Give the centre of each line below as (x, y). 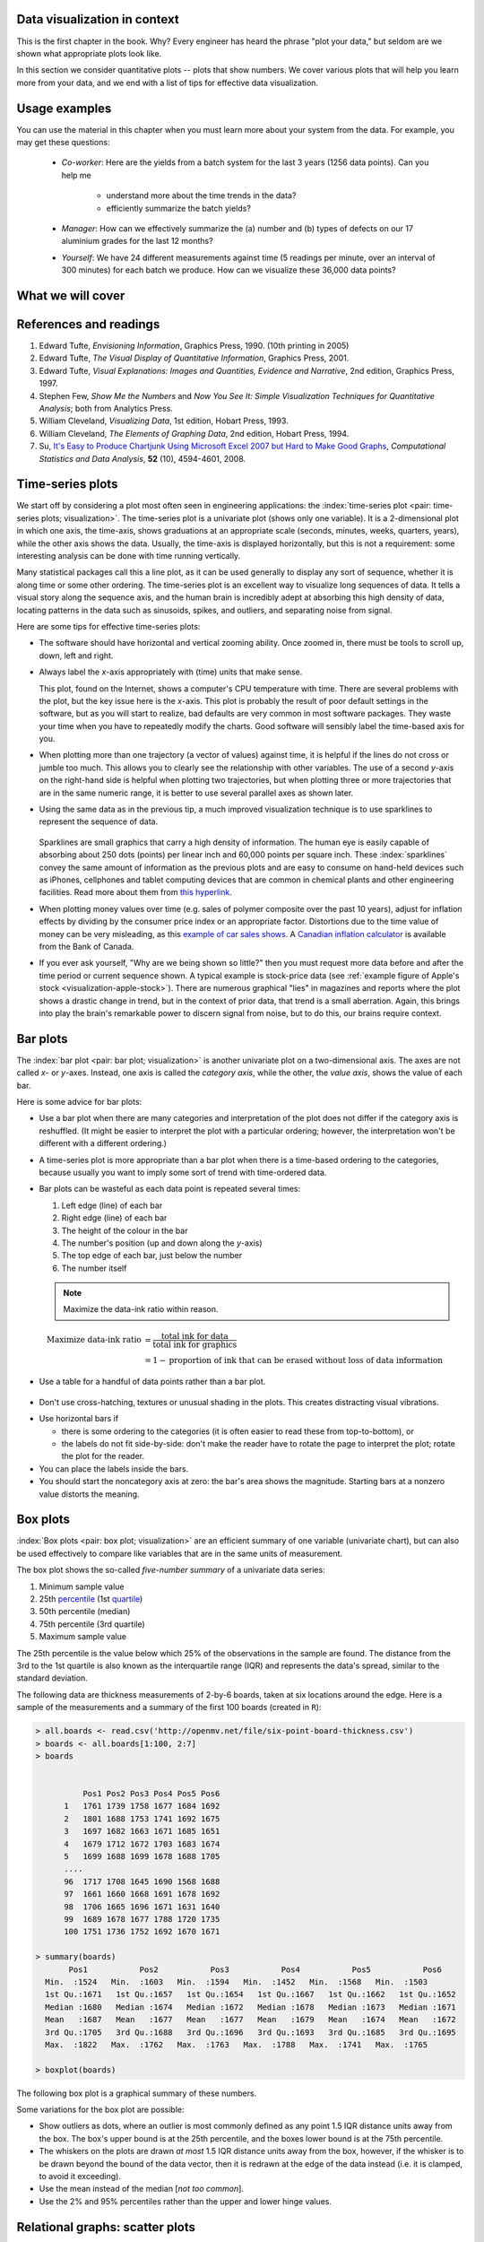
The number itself (94, 1268)
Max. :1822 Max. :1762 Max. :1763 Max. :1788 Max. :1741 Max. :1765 (237, 2044)
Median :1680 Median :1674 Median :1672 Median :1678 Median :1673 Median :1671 (251, 2007)
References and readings (88, 324)
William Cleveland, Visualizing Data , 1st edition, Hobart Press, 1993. (164, 421)
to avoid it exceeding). (80, 2177)
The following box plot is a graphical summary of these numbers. (137, 2093)
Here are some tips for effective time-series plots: (108, 626)
